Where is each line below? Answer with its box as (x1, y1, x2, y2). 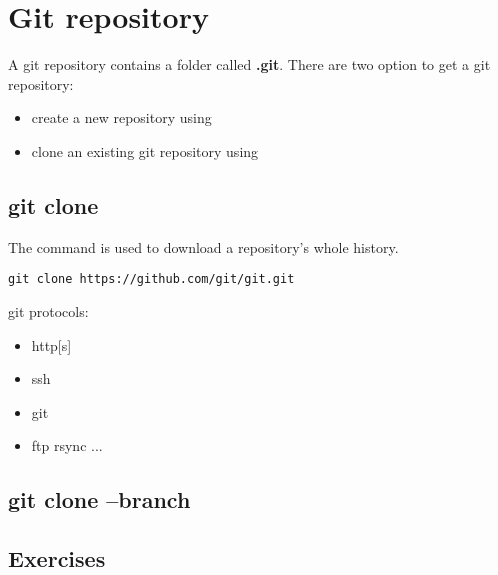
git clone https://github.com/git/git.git (8, 272, 295, 287)
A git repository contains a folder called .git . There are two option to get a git (8, 54, 491, 75)
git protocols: (8, 300, 89, 321)
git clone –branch (8, 484, 191, 515)
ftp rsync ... (31, 435, 103, 456)
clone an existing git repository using (31, 140, 259, 161)
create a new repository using (31, 107, 212, 128)
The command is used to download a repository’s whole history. (8, 236, 399, 257)
